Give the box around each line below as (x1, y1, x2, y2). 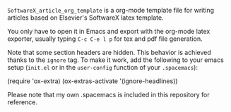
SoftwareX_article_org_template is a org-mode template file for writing (7, 6, 214, 14)
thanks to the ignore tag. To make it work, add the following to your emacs (7, 56, 224, 64)
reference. (7, 98, 37, 106)
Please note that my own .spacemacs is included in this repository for (7, 91, 210, 99)
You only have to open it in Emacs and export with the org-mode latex (7, 27, 211, 35)
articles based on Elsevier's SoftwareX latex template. (7, 13, 164, 22)
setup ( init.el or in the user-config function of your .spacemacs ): (7, 63, 198, 71)
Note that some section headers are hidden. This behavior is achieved (7, 49, 212, 56)
